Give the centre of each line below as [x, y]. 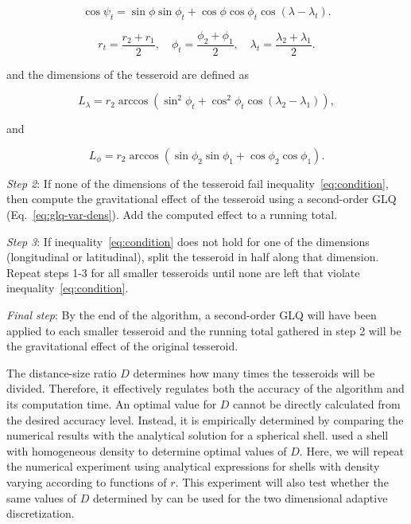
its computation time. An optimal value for [112, 403]
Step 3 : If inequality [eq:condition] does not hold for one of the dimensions [188, 241]
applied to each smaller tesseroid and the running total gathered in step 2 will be [204, 330]
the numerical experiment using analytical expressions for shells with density [193, 466]
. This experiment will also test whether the [282, 481]
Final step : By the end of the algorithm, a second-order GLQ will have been [192, 314]
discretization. [41, 513]
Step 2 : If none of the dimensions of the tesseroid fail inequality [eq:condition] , [198, 183]
